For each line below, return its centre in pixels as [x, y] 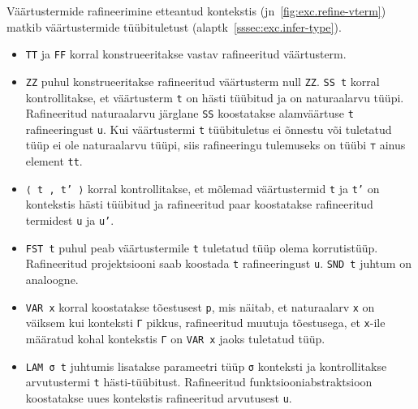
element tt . [54, 161]
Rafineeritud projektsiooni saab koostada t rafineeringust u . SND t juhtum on [218, 263]
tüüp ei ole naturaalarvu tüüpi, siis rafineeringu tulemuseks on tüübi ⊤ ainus [215, 145]
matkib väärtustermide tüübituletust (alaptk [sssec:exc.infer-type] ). [174, 26]
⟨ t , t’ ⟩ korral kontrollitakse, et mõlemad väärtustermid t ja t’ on [203, 188]
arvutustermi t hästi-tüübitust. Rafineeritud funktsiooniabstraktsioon [199, 382]
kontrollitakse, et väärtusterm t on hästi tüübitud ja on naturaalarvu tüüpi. [215, 97]
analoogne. [52, 279]
